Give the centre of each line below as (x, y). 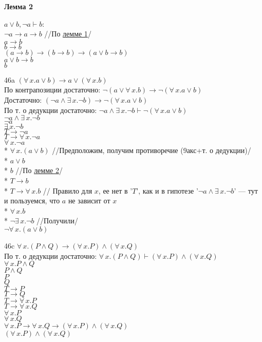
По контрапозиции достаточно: (52, 90)
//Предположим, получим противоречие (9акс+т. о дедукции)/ (152, 150)
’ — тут (246, 190)
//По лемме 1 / (68, 34)
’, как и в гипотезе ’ (167, 190)
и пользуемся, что (32, 201)
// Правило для (68, 190)
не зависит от (89, 201)
